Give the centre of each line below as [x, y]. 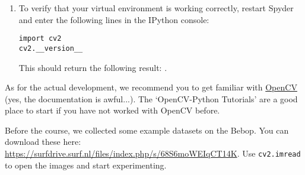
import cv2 [40, 39]
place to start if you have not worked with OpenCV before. [112, 110]
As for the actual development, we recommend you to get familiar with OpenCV [151, 87]
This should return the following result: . [93, 67]
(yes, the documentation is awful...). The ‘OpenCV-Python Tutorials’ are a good [151, 98]
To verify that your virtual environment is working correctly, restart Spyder [156, 8]
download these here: [43, 142]
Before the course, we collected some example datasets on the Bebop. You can [147, 130]
